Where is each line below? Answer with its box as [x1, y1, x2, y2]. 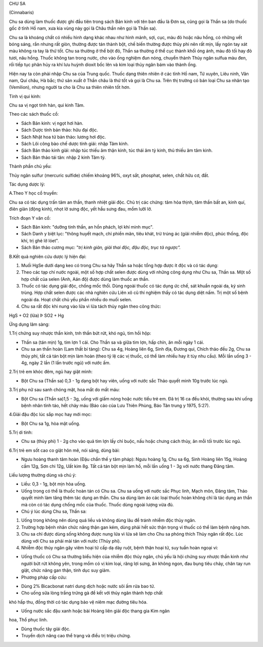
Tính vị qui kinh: [9, 93, 41, 99]
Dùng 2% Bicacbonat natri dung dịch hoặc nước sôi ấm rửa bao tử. [21, 583, 155, 589]
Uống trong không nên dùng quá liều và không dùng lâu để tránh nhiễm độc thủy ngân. [21, 518, 196, 523]
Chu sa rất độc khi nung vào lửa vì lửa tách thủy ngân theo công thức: [21, 303, 161, 310]
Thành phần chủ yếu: [9, 164, 52, 169]
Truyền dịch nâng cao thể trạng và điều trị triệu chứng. [21, 633, 131, 639]
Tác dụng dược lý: [9, 181, 45, 187]
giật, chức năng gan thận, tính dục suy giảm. [21, 567, 111, 573]
